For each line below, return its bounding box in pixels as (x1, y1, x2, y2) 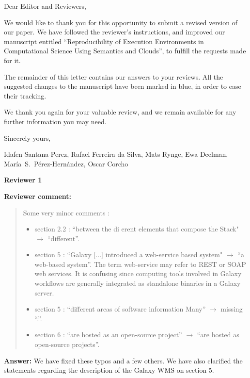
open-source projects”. (34, 339, 100, 349)
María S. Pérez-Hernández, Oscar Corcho (4, 158, 128, 168)
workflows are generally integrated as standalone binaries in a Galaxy (34, 278, 241, 288)
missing (220, 304, 243, 314)
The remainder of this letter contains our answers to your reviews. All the (4, 71, 223, 82)
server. (34, 287, 54, 297)
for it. (4, 55, 21, 65)
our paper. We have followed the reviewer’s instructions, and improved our (4, 27, 225, 37)
